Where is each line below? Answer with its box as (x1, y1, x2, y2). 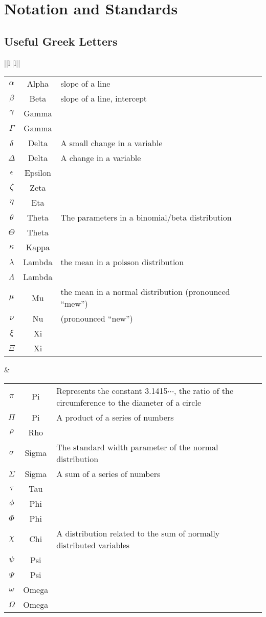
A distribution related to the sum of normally (56, 527, 220, 539)
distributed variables (56, 539, 130, 551)
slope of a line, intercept (60, 92, 147, 105)
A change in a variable (60, 152, 141, 164)
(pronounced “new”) (60, 312, 133, 325)
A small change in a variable (60, 137, 163, 149)
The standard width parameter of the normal (56, 441, 218, 453)
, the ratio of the (174, 384, 234, 396)
